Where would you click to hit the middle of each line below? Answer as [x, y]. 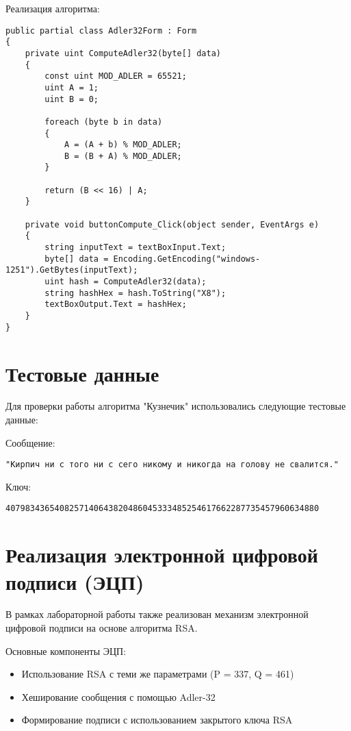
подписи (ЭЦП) [75, 581]
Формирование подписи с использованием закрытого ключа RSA [157, 720]
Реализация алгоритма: [53, 8]
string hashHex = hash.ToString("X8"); [135, 293]
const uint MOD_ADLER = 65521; [116, 76]
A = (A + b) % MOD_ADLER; [123, 145]
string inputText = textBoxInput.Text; [135, 248]
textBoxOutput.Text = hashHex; [116, 305]
